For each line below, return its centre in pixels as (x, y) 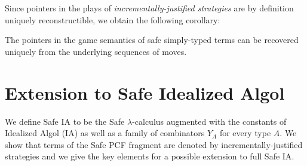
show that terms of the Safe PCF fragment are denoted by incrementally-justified (154, 144)
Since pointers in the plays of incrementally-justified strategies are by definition (149, 8)
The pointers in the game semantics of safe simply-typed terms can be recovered (152, 40)
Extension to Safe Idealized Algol (145, 92)
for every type (245, 133)
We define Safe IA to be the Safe (65, 121)
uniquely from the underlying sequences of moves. (96, 51)
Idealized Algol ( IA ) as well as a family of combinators (105, 133)
